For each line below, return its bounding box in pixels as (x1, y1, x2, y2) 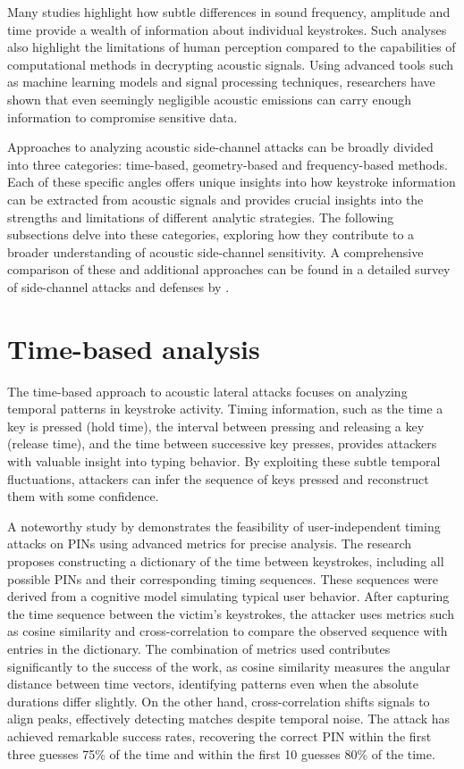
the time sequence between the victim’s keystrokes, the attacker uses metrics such (7, 604, 454, 623)
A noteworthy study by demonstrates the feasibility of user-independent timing (7, 516, 441, 535)
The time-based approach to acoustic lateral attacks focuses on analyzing (7, 381, 408, 400)
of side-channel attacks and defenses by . (7, 277, 230, 296)
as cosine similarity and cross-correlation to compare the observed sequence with (7, 622, 448, 640)
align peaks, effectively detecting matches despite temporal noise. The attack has (7, 709, 451, 728)
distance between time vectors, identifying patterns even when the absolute (7, 674, 419, 693)
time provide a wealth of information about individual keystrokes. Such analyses (7, 20, 447, 38)
